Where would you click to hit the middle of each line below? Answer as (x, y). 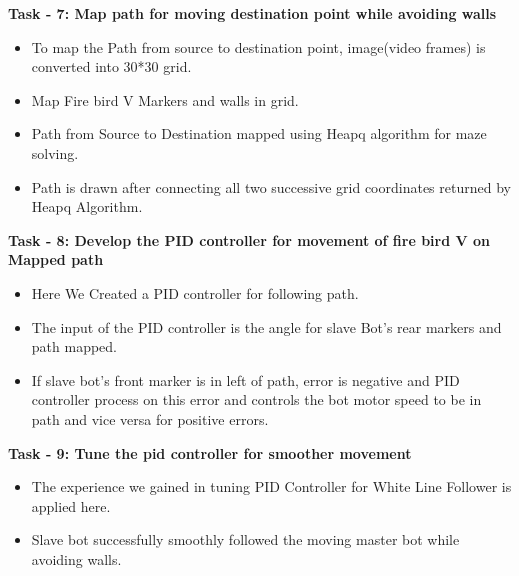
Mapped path (56, 259)
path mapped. (74, 346)
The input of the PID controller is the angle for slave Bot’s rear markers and (266, 326)
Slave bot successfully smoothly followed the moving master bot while (245, 539)
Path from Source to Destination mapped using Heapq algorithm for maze (259, 133)
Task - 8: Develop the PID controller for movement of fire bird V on (249, 239)
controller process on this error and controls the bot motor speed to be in (256, 399)
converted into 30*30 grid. (111, 66)
